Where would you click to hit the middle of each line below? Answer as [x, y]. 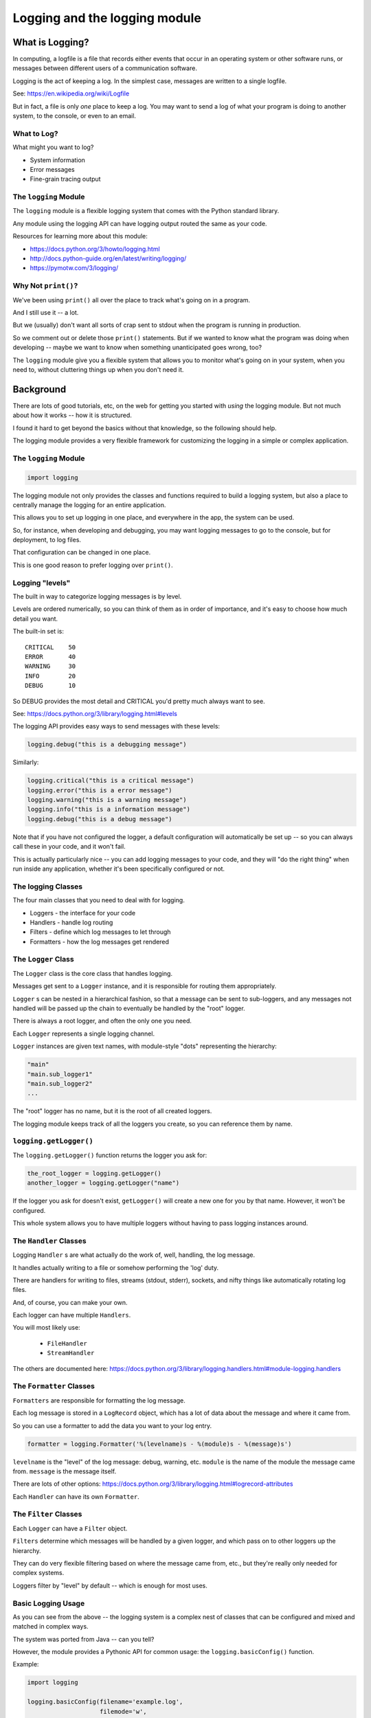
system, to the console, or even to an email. [75, 116]
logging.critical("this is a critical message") [111, 781]
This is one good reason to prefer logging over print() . [93, 565]
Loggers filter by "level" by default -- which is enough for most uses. [110, 1585]
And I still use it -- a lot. [46, 312]
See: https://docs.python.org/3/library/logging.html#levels [95, 713]
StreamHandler [71, 1353]
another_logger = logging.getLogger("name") [103, 1183]
